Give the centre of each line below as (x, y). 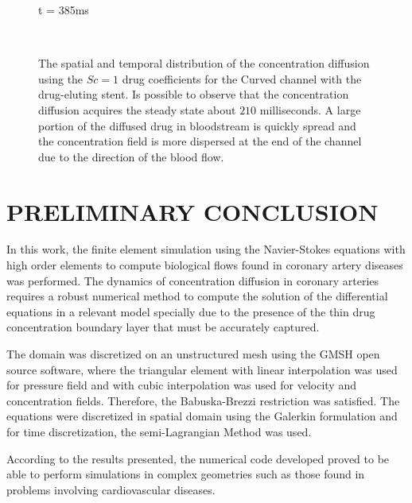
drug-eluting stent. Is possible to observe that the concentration (194, 94)
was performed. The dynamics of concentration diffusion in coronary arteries (193, 280)
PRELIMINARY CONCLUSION (192, 211)
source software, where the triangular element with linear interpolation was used (202, 369)
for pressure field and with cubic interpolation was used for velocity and (181, 385)
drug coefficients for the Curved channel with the (242, 78)
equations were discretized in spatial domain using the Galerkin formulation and (202, 416)
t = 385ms (64, 10)
